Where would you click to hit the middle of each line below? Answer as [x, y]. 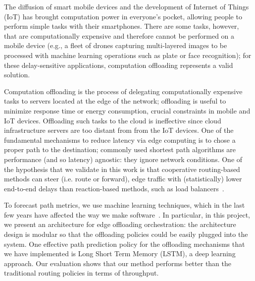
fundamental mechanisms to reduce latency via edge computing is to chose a [120, 140]
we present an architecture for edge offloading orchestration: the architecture [120, 224]
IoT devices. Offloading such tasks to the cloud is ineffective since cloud [113, 120]
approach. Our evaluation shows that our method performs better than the [118, 263]
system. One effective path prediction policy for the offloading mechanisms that [125, 244]
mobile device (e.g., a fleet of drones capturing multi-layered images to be [116, 45]
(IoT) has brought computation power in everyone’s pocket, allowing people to [123, 16]
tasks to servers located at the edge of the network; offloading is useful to [115, 101]
